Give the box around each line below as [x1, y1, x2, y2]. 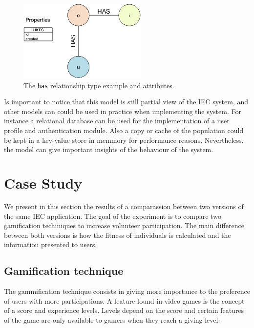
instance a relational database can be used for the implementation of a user [4, 116, 230, 126]
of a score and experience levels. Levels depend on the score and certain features [4, 305, 244, 315]
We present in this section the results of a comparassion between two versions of [4, 201, 244, 211]
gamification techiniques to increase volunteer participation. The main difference [4, 220, 244, 231]
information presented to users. [4, 239, 97, 250]
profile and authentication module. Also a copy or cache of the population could [4, 125, 244, 135]
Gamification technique [4, 263, 124, 278]
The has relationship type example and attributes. [23, 80, 174, 90]
